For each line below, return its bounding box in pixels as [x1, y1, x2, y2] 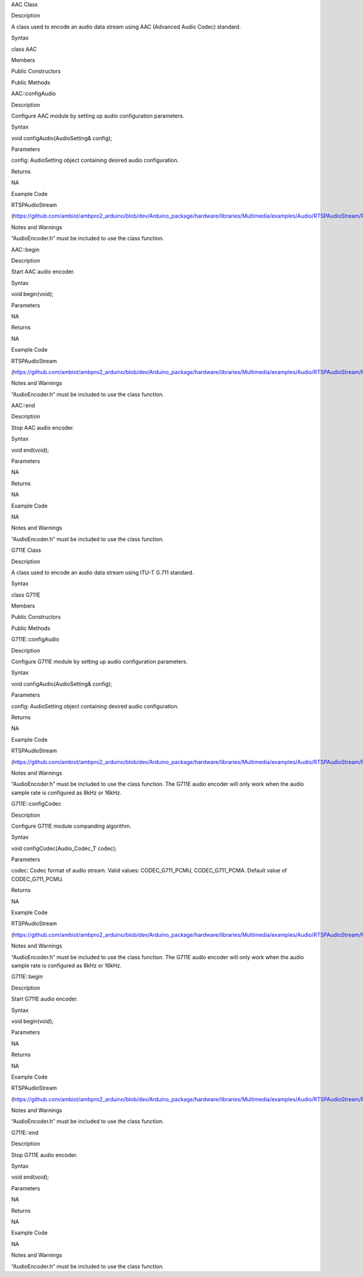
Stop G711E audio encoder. [11, 1151, 78, 1158]
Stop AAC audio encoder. [11, 424, 74, 431]
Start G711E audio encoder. [11, 995, 79, 1003]
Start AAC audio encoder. [11, 268, 75, 275]
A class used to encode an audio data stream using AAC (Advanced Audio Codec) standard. [11, 23, 241, 30]
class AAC [11, 45, 38, 53]
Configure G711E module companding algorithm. [11, 822, 132, 830]
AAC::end [11, 402, 36, 409]
